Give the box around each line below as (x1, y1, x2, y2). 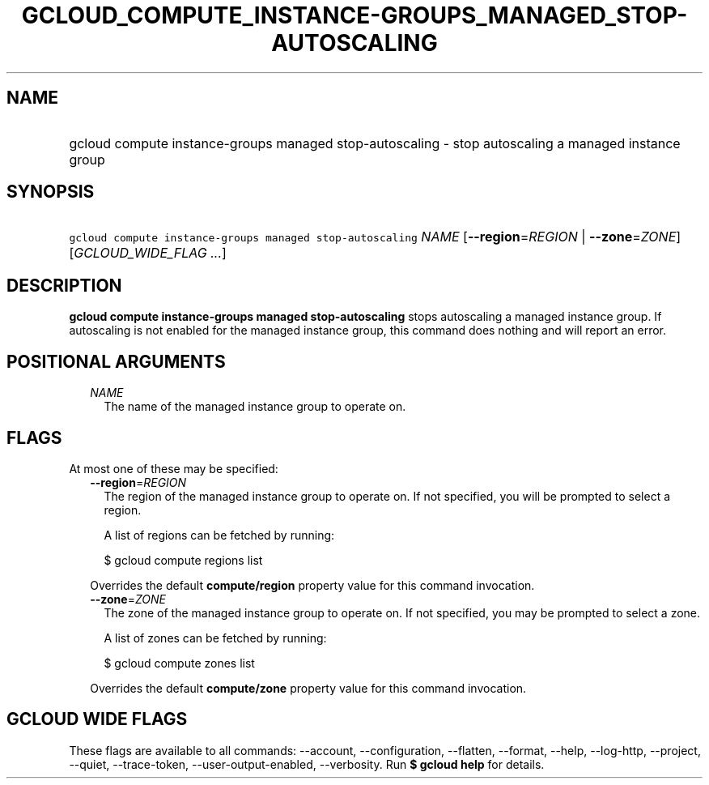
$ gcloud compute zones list (104, 655, 255, 670)
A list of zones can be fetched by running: (104, 630, 327, 645)
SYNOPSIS (6, 181, 95, 203)
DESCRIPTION (6, 275, 122, 296)
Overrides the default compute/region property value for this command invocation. (90, 578, 535, 592)
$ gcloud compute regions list (104, 552, 263, 567)
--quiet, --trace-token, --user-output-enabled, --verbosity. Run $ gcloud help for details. (69, 757, 545, 771)
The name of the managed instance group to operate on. (104, 399, 406, 414)
